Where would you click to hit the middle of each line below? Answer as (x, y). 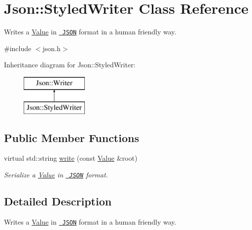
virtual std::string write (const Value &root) (71, 158)
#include (18, 48)
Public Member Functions (72, 137)
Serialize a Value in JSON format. (56, 174)
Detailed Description (58, 201)
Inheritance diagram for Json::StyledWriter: (70, 65)
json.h (52, 48)
